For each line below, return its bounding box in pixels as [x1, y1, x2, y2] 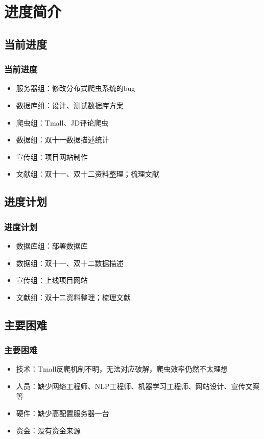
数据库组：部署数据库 [16, 240, 88, 251]
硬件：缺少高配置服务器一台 [16, 408, 109, 419]
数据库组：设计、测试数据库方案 [16, 100, 124, 110]
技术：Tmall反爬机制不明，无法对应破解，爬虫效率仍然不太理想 [16, 363, 228, 374]
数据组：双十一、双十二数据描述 [16, 257, 124, 268]
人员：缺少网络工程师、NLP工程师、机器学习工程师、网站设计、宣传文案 [16, 380, 260, 391]
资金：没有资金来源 [16, 425, 81, 435]
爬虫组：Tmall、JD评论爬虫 [16, 117, 109, 128]
